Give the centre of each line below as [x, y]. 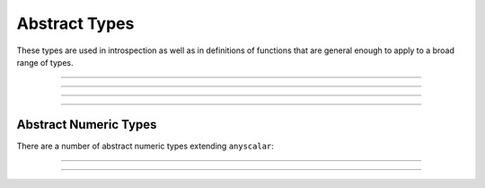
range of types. [45, 62]
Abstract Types [75, 23]
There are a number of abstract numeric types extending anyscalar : [145, 146]
